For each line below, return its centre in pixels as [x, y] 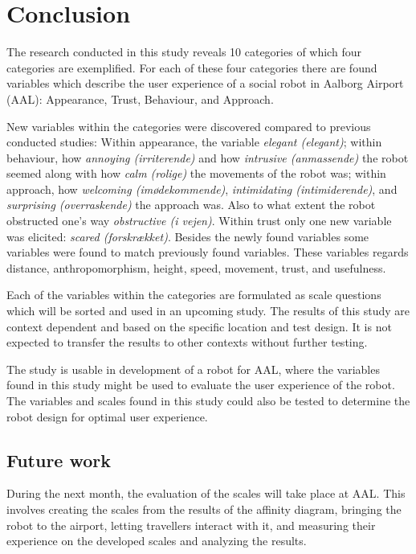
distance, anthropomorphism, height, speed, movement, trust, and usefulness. [196, 267]
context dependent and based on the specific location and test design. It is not [199, 326]
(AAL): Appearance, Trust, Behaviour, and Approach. [140, 98]
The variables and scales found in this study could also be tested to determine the [208, 400]
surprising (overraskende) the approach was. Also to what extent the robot [191, 205]
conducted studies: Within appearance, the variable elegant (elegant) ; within [194, 142]
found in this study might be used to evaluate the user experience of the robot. [201, 385]
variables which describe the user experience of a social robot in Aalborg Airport [205, 83]
